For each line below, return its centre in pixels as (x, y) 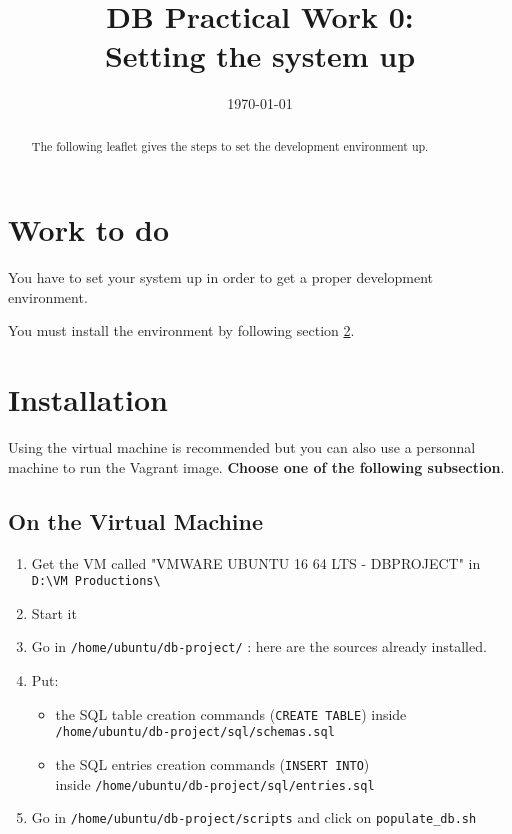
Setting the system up (260, 55)
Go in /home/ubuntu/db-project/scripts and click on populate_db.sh (254, 817)
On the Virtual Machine (136, 520)
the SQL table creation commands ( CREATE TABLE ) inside (231, 713)
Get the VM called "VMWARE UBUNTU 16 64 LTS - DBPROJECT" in (256, 562)
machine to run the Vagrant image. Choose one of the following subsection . (256, 466)
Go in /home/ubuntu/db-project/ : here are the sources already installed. (259, 646)
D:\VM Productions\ (96, 581)
